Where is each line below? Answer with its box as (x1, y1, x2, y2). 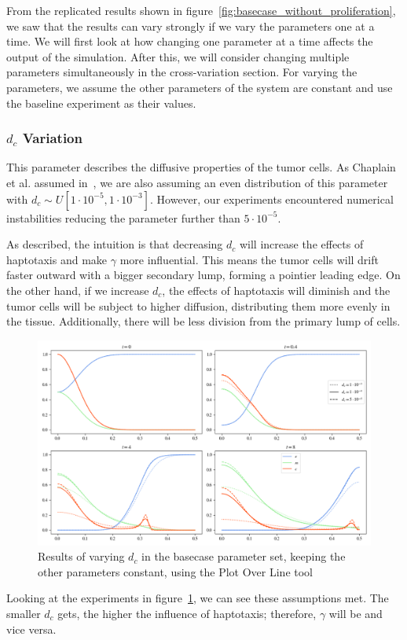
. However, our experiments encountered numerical (150, 190, 394, 207)
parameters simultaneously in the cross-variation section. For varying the (6, 64, 357, 80)
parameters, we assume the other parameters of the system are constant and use (6, 79, 393, 95)
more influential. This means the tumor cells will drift (119, 251, 379, 267)
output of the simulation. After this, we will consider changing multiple (6, 48, 350, 64)
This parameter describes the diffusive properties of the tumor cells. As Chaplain (6, 159, 396, 175)
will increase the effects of (239, 236, 364, 252)
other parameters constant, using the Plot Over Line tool (38, 563, 313, 579)
